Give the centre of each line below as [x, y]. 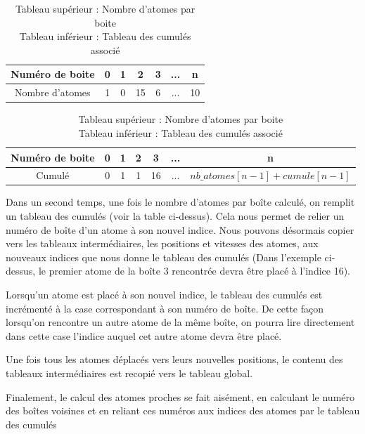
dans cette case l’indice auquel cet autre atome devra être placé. [144, 335]
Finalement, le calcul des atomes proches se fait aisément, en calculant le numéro [180, 396]
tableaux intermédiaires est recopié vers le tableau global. [129, 373]
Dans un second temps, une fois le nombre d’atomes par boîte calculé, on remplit [180, 202]
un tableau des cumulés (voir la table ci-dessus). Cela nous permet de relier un [175, 216]
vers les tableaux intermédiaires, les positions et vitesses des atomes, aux [162, 243]
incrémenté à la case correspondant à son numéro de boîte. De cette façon [165, 308]
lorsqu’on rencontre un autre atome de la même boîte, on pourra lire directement [180, 322]
